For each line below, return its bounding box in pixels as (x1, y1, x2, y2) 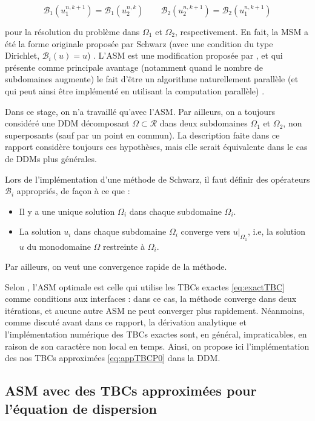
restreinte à (103, 240, 145, 252)
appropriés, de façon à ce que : (16, 184, 130, 197)
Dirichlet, (5, 49, 40, 62)
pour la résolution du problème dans (5, 25, 140, 38)
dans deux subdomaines (159, 117, 248, 129)
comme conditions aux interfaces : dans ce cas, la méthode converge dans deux (5, 292, 297, 305)
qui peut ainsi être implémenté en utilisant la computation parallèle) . (5, 84, 265, 97)
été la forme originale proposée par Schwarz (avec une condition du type (5, 37, 273, 50)
